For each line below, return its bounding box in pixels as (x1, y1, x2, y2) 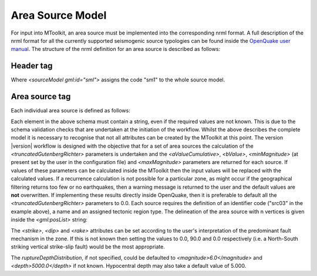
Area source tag (11, 91, 71, 102)
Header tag (11, 61, 53, 71)
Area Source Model (11, 9, 107, 22)
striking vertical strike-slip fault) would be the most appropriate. (11, 243, 166, 250)
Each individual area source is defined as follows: (11, 107, 130, 114)
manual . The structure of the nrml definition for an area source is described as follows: (11, 46, 220, 53)
